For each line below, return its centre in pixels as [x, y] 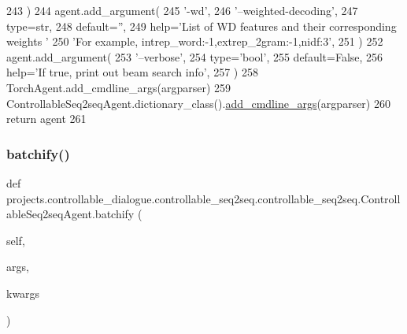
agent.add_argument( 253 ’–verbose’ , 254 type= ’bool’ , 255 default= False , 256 [195, 56]
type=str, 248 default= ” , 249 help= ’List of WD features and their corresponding [202, 26]
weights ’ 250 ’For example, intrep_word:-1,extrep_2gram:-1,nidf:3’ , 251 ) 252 [195, 41]
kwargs [23, 293]
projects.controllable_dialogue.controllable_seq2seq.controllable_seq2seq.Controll [203, 198]
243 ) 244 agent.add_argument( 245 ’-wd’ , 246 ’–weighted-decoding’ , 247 [182, 10]
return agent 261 [46, 119]
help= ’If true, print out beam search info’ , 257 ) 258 [132, 72]
